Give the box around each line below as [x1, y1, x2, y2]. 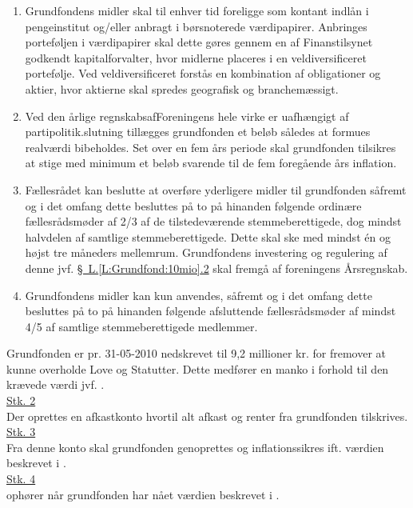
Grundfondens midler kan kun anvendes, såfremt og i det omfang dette [25, 286, 372, 303]
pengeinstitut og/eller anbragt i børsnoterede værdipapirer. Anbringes [25, 18, 367, 34]
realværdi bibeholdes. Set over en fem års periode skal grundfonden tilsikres [25, 138, 396, 155]
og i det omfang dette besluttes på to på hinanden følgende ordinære [25, 197, 362, 214]
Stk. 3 [6, 423, 36, 440]
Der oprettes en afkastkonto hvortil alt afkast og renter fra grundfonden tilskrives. [6, 407, 408, 424]
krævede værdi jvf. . [6, 376, 105, 393]
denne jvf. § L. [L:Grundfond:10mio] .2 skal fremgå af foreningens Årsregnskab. [25, 259, 408, 276]
